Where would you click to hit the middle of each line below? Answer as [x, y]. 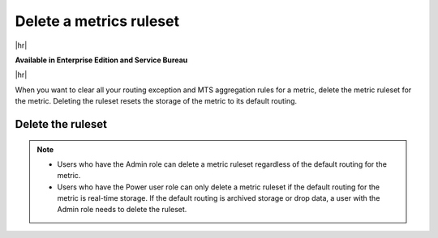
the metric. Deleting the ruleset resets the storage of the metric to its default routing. [156, 101]
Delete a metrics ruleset [97, 21]
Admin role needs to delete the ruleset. [122, 210]
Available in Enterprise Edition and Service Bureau [101, 60]
